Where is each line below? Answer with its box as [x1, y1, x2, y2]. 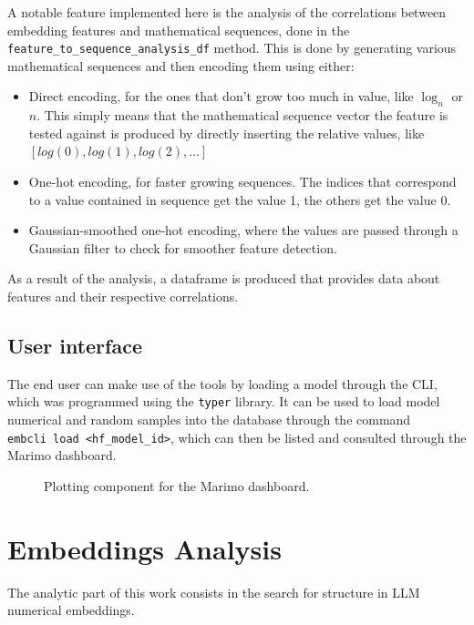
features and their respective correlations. [7, 286, 239, 305]
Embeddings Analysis [7, 529, 282, 567]
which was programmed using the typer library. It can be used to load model [7, 392, 440, 411]
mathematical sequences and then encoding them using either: [7, 56, 355, 75]
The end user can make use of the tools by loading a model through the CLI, [7, 374, 438, 393]
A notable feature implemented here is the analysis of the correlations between [7, 3, 447, 21]
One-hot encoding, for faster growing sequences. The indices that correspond [28, 172, 457, 191]
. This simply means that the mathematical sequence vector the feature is [36, 106, 448, 125]
